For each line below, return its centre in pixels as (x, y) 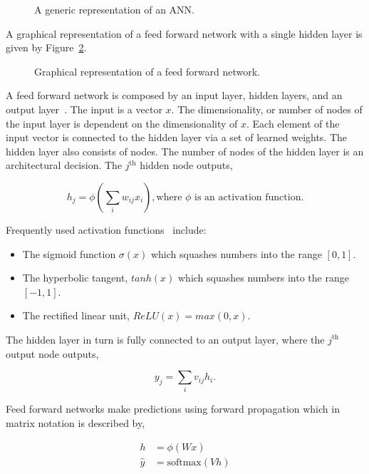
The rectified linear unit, (76, 315)
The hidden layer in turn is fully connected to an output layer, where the (165, 339)
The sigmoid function (69, 253)
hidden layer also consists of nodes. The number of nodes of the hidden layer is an (185, 151)
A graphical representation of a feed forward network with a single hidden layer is (184, 33)
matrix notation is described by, (76, 423)
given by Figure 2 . (46, 47)
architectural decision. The (64, 165)
